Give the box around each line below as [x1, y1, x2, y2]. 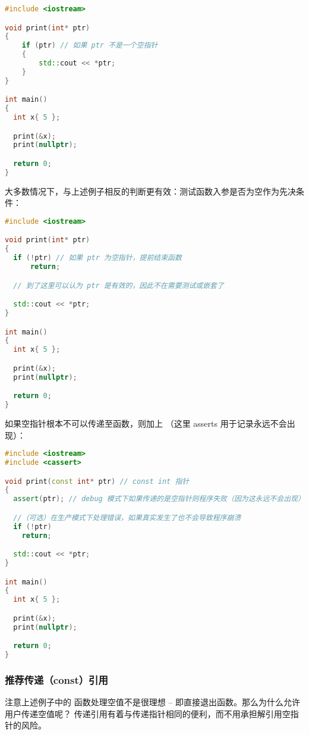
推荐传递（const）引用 [5, 672, 108, 687]
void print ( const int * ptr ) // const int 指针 [5, 477, 190, 486]
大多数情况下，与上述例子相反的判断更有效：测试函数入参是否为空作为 [5, 184, 279, 197]
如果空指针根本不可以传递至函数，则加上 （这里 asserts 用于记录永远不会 [5, 417, 287, 429]
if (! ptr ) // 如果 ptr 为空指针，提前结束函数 [13, 254, 182, 262]
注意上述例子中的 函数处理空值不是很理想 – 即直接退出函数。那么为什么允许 [5, 696, 300, 708]
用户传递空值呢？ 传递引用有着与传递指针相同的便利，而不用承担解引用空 [5, 707, 291, 720]
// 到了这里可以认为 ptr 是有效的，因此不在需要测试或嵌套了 [13, 281, 224, 290]
